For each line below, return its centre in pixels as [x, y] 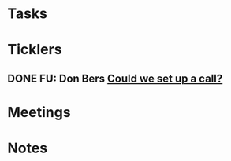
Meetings [39, 112]
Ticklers [35, 50]
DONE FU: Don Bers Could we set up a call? [115, 78]
